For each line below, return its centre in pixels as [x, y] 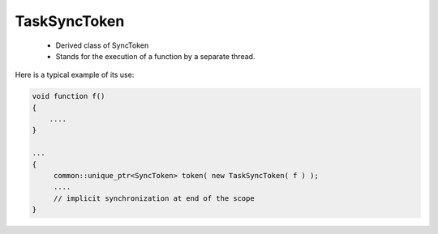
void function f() [69, 96]
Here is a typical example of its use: [75, 75]
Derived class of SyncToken [102, 45]
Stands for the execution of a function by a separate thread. [155, 56]
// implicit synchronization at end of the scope [154, 198]
